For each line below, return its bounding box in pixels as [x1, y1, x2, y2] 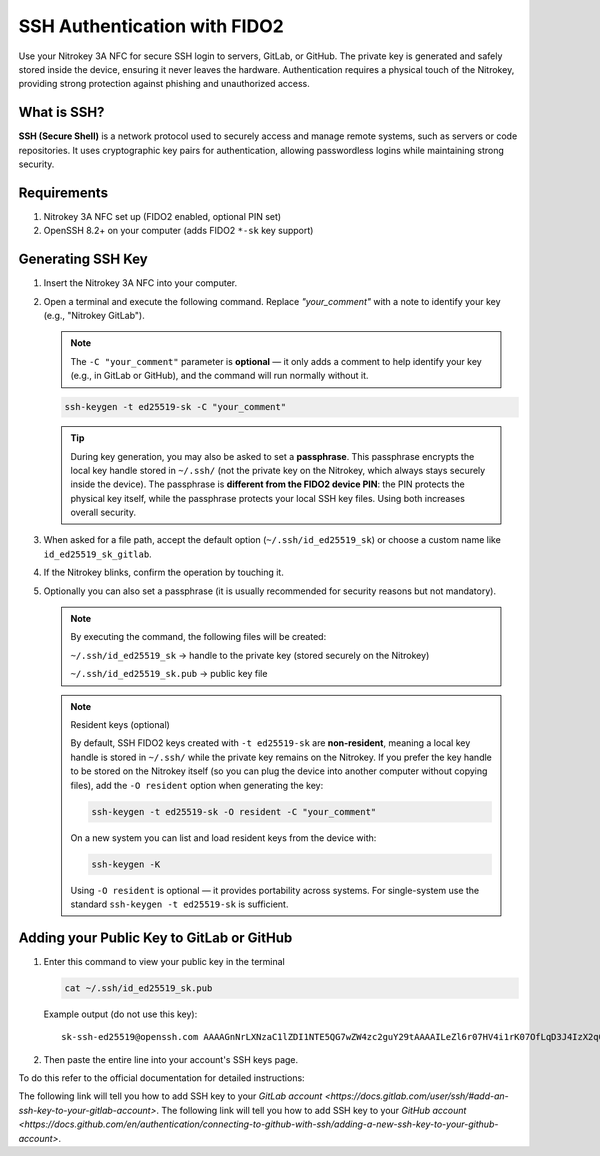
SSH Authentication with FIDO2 [18, 15, 284, 37]
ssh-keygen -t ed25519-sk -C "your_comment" [64, 401, 287, 413]
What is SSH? [18, 104, 105, 121]
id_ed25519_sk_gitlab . [43, 548, 152, 560]
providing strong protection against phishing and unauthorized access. [18, 78, 310, 90]
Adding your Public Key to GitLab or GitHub [18, 929, 293, 946]
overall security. [70, 506, 137, 519]
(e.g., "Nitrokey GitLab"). [43, 310, 145, 321]
